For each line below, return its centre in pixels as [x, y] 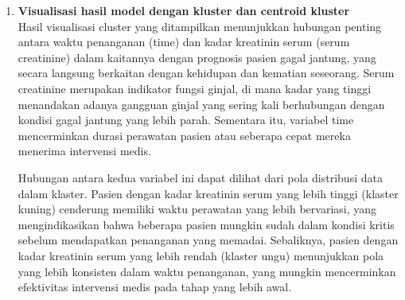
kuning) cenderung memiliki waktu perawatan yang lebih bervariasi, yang [197, 209]
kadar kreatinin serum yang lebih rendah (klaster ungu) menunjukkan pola [201, 255]
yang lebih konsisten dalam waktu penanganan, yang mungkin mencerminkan [207, 271]
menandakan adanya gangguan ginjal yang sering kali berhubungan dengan [201, 104]
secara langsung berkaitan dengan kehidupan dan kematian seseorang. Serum [206, 73]
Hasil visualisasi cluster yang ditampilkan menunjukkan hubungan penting [200, 26]
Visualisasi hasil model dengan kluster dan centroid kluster [184, 10]
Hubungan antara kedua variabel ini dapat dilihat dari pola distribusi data [200, 177]
